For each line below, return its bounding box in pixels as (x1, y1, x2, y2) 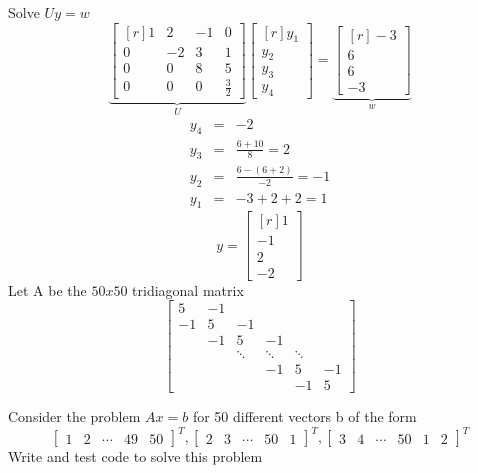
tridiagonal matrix (132, 279, 244, 300)
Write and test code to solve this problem (8, 446, 263, 467)
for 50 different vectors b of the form (192, 406, 417, 427)
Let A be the (8, 279, 87, 300)
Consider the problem (8, 406, 141, 427)
